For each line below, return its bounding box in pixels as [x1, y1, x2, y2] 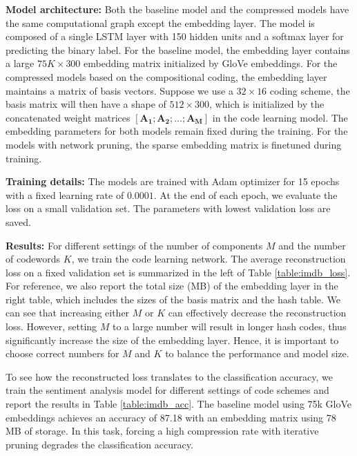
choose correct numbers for [6, 346, 119, 361]
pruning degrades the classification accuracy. [6, 437, 193, 451]
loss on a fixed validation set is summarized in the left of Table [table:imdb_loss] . [6, 265, 351, 279]
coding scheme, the [269, 83, 350, 97]
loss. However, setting [6, 319, 97, 334]
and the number [278, 238, 346, 252]
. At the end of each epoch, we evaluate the [153, 187, 338, 202]
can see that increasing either [6, 305, 130, 320]
